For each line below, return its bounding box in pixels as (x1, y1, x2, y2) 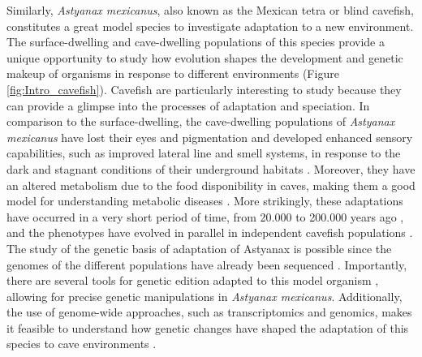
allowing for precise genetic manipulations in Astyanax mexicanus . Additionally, (6, 287, 403, 304)
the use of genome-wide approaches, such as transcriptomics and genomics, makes (6, 303, 412, 320)
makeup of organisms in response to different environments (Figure (6, 65, 339, 82)
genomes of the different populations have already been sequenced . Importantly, (6, 256, 407, 273)
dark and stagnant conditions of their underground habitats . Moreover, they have (6, 160, 416, 177)
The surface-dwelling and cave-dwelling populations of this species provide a (6, 33, 385, 50)
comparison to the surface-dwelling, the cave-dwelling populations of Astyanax (6, 113, 395, 130)
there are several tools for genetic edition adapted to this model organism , (6, 272, 379, 289)
